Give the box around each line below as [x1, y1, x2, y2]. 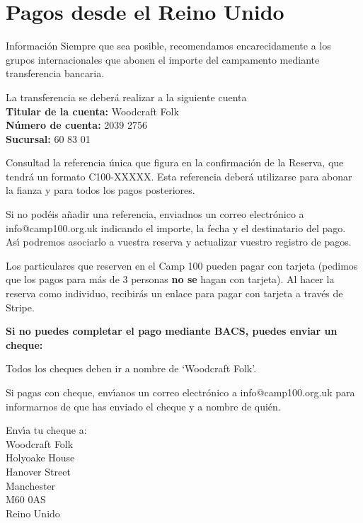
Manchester [6, 478, 56, 493]
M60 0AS [6, 492, 46, 507]
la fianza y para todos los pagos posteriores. [6, 183, 195, 197]
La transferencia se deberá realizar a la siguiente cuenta [6, 89, 247, 104]
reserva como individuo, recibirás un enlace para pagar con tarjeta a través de [6, 286, 343, 301]
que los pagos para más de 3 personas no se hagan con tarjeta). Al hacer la [6, 272, 335, 287]
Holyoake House [6, 450, 75, 465]
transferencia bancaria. [6, 66, 105, 81]
